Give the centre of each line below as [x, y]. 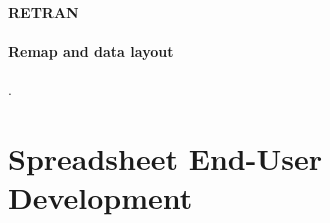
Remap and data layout [91, 50]
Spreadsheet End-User [165, 157]
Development [100, 196]
